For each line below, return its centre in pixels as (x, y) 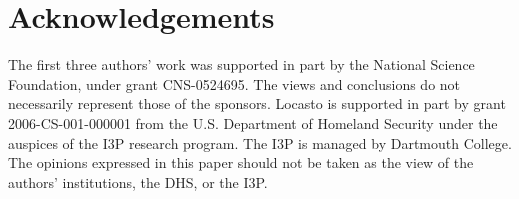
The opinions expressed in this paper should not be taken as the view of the (241, 162)
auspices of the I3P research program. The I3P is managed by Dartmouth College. (260, 142)
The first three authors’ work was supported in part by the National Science (241, 64)
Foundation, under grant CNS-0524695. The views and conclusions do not (234, 83)
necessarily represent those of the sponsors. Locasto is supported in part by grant (257, 103)
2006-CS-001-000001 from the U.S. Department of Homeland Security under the (253, 122)
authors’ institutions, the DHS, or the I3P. (138, 181)
